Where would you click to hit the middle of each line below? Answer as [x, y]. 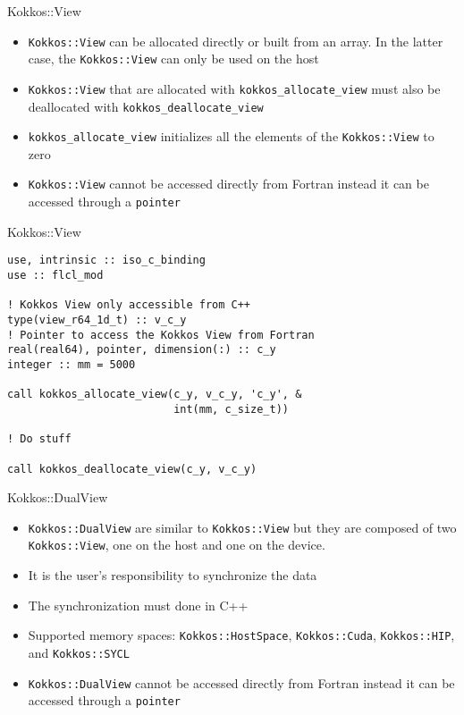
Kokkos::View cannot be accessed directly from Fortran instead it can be [228, 184]
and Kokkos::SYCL [79, 652]
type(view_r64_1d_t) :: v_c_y [97, 320]
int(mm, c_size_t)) [231, 409]
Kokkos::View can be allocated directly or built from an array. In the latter [236, 41]
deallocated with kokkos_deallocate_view [146, 106]
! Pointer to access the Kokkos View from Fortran [161, 335]
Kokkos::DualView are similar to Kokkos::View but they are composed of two [242, 527]
